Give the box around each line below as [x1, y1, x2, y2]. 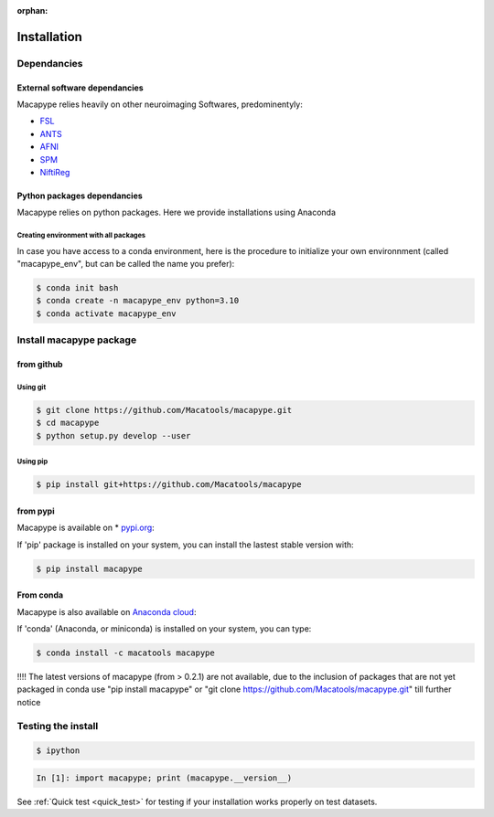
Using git [16, 382, 47, 392]
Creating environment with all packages [16, 231, 146, 240]
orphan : [16, 5, 48, 16]
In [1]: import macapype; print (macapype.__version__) [36, 772, 293, 783]
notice [16, 696, 41, 707]
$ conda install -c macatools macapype [36, 648, 215, 658]
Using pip [16, 457, 48, 466]
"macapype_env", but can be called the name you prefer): [16, 259, 235, 270]
